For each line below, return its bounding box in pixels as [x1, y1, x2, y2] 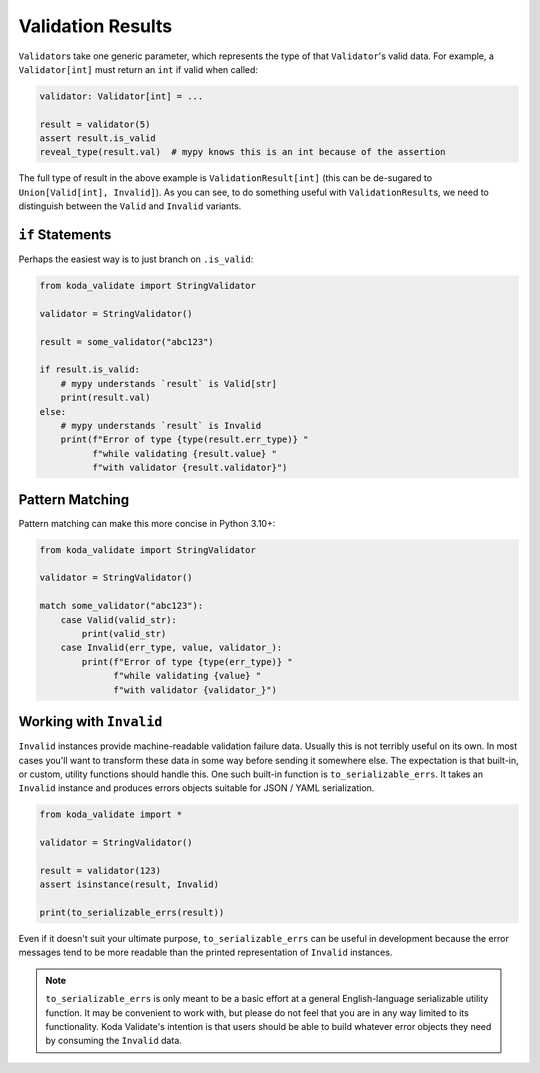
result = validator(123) [39, 865, 162, 876]
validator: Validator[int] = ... [39, 90, 204, 102]
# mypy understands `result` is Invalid [60, 420, 262, 432]
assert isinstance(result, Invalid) [39, 879, 220, 890]
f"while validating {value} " [113, 670, 262, 682]
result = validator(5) [39, 118, 151, 130]
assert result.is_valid [39, 133, 157, 144]
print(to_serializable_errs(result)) [39, 907, 225, 918]
